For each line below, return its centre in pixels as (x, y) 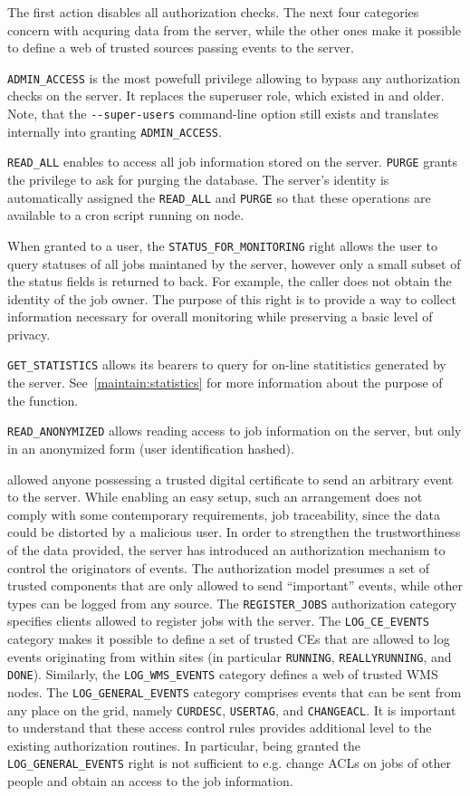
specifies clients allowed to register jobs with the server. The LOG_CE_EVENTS (218, 621)
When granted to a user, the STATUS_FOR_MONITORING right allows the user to (223, 245)
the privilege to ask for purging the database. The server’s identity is (198, 179)
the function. (43, 400)
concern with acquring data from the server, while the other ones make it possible (235, 29)
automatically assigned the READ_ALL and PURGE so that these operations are (219, 197)
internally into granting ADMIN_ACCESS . (115, 131)
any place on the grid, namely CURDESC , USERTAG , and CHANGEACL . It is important (232, 710)
